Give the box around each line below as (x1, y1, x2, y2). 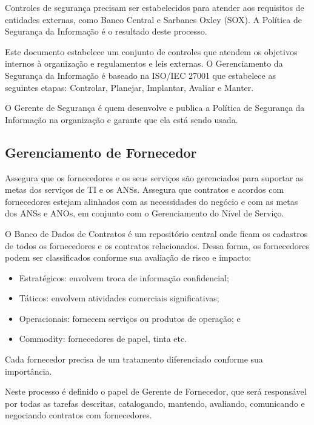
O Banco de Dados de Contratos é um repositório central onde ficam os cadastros (5, 227, 308, 239)
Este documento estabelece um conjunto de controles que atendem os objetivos (5, 45, 298, 58)
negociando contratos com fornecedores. (5, 409, 152, 421)
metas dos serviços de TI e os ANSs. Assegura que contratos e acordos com (5, 183, 284, 196)
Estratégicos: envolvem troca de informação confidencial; (19, 271, 229, 284)
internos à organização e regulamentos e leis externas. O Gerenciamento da (5, 57, 283, 70)
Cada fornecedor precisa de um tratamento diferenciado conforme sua (5, 353, 263, 366)
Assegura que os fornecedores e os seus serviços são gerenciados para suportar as (5, 171, 304, 184)
